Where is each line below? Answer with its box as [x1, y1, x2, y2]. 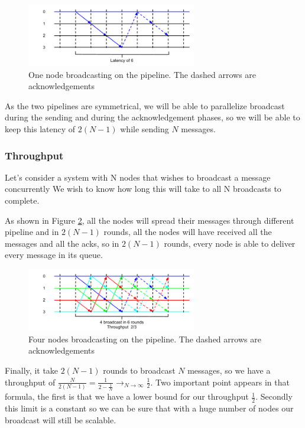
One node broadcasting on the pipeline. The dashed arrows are [28, 68, 257, 80]
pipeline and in [5, 226, 59, 238]
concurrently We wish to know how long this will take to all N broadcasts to [5, 182, 281, 195]
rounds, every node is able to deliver [164, 237, 296, 249]
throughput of [5, 375, 56, 388]
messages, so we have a [187, 364, 271, 376]
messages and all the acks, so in [5, 237, 119, 249]
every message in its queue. [5, 249, 103, 261]
